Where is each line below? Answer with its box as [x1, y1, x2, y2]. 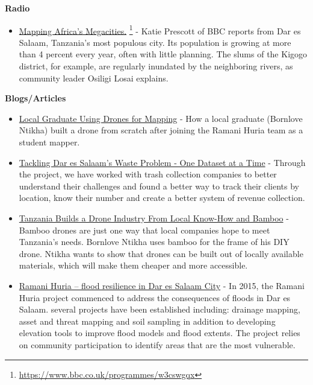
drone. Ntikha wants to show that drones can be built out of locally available [19, 247, 303, 259]
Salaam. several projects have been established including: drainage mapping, [19, 303, 300, 316]
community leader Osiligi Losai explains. [19, 71, 169, 84]
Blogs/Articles [5, 92, 66, 104]
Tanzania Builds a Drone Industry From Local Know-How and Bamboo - [19, 211, 289, 224]
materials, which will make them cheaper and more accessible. [19, 259, 248, 272]
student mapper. [19, 136, 80, 148]
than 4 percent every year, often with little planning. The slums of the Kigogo [19, 48, 308, 60]
